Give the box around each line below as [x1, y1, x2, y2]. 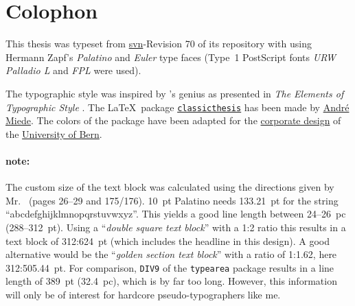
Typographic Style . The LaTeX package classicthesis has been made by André [5, 99, 350, 114]
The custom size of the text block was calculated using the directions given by [5, 180, 334, 194]
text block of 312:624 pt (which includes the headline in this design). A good [5, 233, 330, 248]
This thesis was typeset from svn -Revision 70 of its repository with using [5, 36, 312, 51]
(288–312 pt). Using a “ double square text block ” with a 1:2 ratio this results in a [5, 220, 346, 234]
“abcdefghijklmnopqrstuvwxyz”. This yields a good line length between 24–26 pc [5, 207, 346, 221]
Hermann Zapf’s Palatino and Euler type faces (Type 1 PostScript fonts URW [5, 49, 336, 64]
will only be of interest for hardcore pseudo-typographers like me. [5, 287, 281, 301]
